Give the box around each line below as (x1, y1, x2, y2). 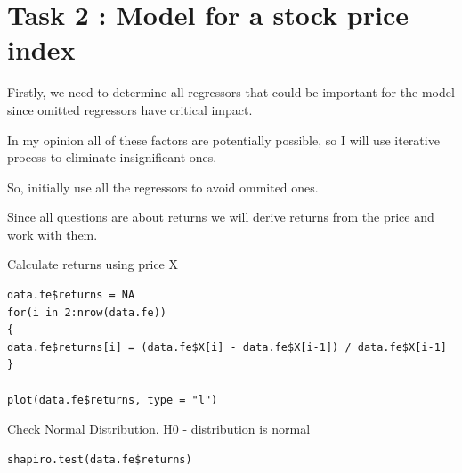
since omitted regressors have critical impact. (7, 100, 253, 118)
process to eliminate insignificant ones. (7, 148, 217, 167)
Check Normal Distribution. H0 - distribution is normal (7, 420, 311, 438)
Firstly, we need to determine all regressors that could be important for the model (7, 83, 455, 102)
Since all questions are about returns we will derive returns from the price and (7, 208, 434, 226)
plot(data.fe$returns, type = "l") (7, 393, 218, 406)
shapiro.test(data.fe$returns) (7, 453, 192, 466)
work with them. (7, 224, 98, 243)
